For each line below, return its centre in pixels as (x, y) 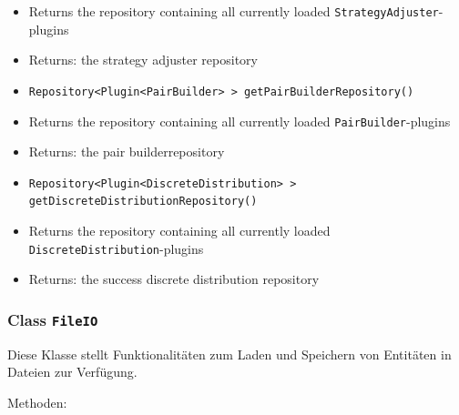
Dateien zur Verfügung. (72, 372)
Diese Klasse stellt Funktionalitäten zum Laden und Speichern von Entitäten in (229, 354)
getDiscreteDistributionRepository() (143, 202)
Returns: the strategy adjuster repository (143, 60)
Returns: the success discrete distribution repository (174, 279)
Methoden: (37, 402)
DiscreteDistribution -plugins (116, 248)
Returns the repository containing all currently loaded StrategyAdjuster (234, 11)
